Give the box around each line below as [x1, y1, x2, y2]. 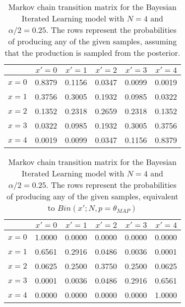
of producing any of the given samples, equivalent [6, 190, 179, 202]
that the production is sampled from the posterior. [4, 47, 181, 58]
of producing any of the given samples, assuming [8, 35, 177, 47]
